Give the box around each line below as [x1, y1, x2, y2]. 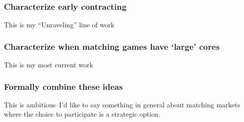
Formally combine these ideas [4, 80, 123, 92]
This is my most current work [4, 60, 93, 70]
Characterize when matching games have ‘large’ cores [4, 40, 220, 52]
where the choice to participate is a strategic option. [4, 109, 161, 119]
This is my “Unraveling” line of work [4, 20, 115, 30]
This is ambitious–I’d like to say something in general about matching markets [4, 99, 240, 109]
